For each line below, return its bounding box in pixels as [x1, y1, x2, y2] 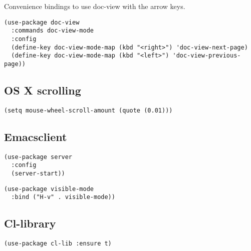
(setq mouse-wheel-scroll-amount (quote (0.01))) [4, 106, 173, 114]
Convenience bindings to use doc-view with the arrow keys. [4, 1, 185, 11]
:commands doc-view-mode [11, 27, 94, 34]
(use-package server [4, 153, 73, 160]
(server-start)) [11, 169, 65, 177]
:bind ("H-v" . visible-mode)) [11, 193, 115, 201]
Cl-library [4, 215, 56, 231]
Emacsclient [4, 128, 67, 144]
